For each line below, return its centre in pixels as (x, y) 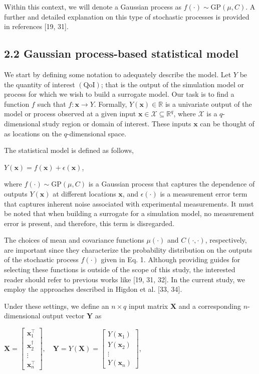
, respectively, (226, 240)
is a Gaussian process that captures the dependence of (172, 184)
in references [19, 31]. (36, 26)
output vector (64, 316)
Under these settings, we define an (57, 306)
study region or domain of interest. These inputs (117, 123)
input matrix (149, 306)
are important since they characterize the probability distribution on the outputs (128, 249)
